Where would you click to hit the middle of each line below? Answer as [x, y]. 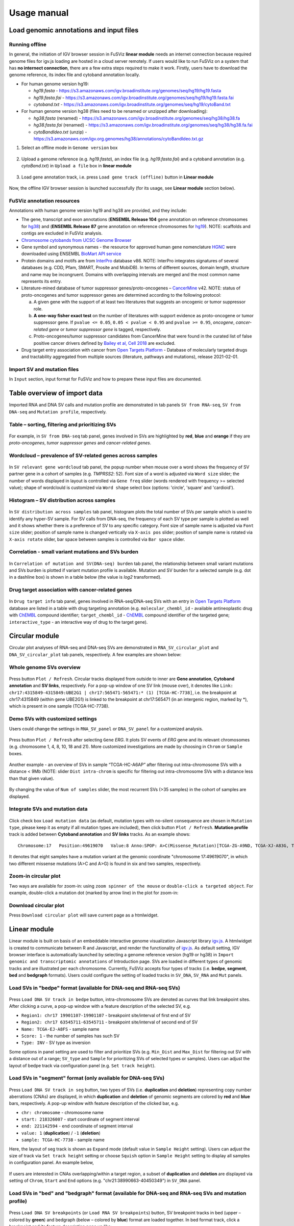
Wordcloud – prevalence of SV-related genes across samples [83, 455]
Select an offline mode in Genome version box [69, 148]
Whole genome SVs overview [45, 667]
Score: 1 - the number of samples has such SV [70, 1036]
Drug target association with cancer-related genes [71, 590]
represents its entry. [42, 281]
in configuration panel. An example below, [51, 1163]
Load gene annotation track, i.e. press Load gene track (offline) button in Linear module [118, 177]
